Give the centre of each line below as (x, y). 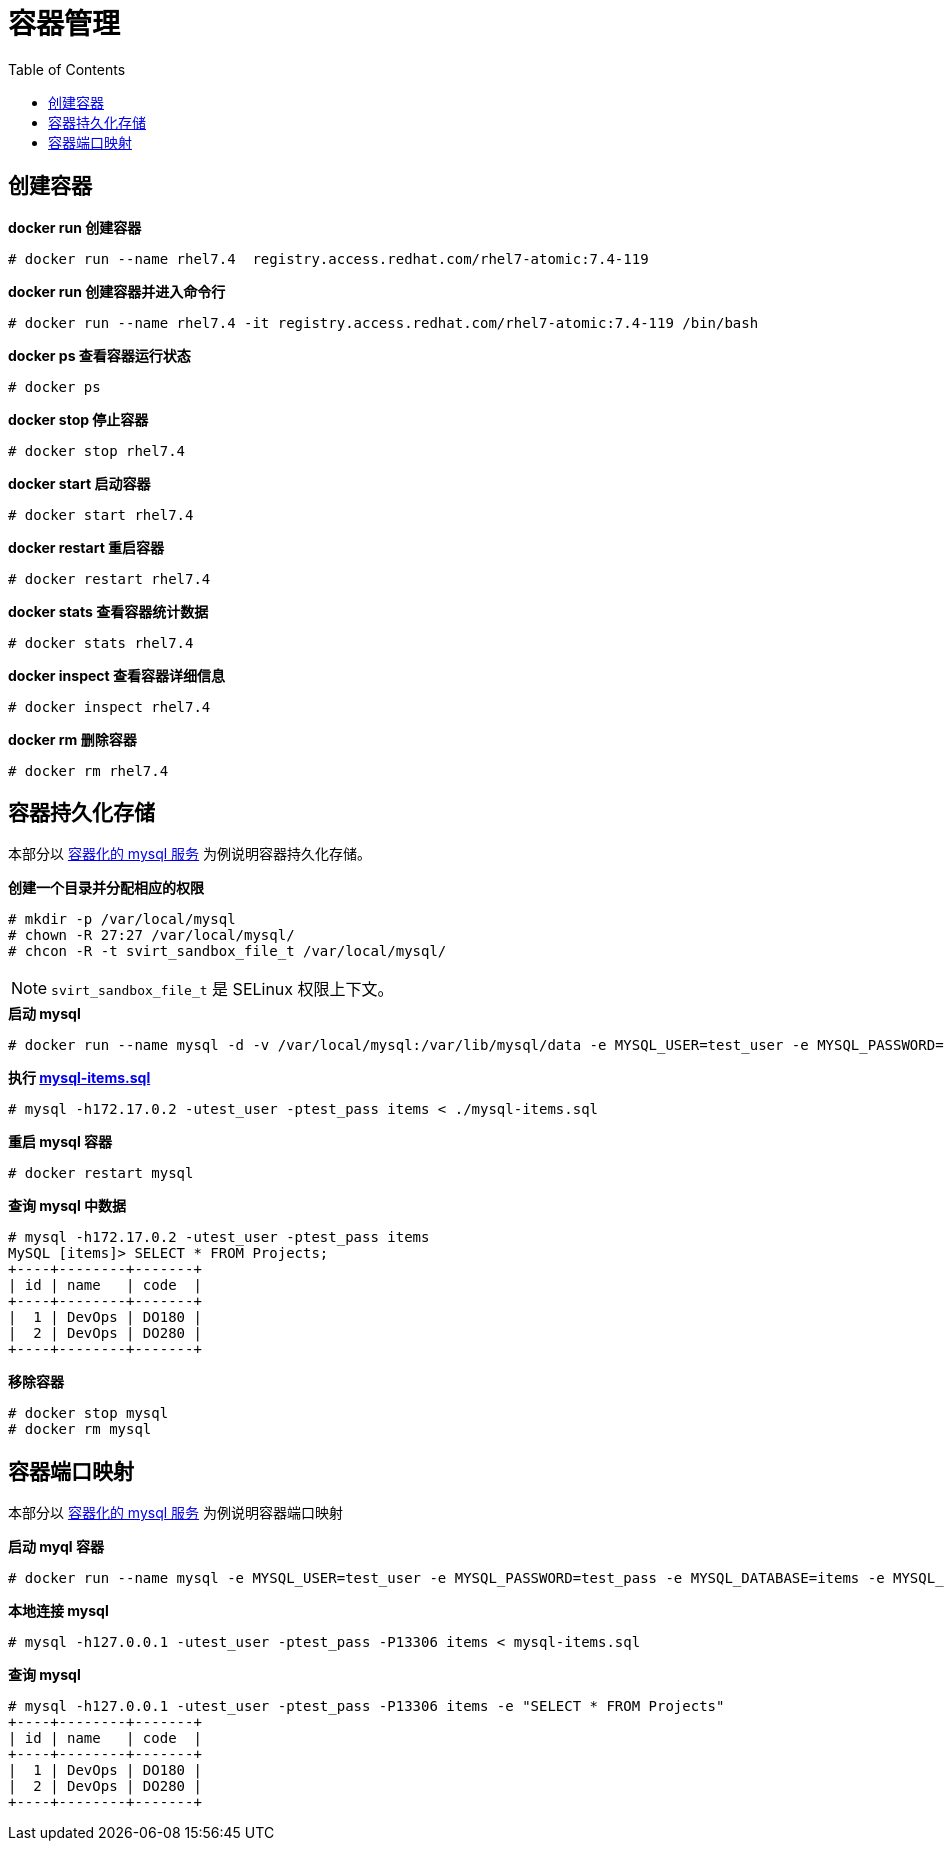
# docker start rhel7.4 (101, 514)
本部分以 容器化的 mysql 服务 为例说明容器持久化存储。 (190, 854)
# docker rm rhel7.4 (88, 770)
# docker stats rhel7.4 (101, 642)
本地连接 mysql (58, 1611)
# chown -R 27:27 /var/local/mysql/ (151, 935)
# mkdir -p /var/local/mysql (122, 919)
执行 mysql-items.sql (79, 1078)
